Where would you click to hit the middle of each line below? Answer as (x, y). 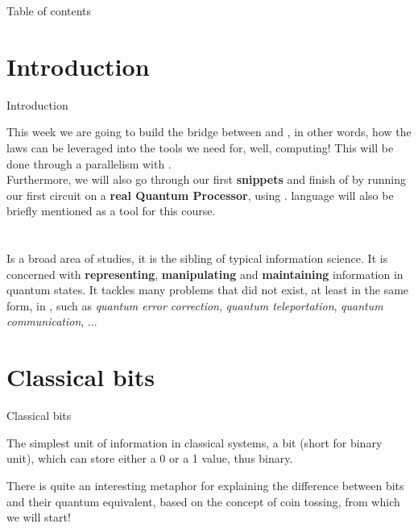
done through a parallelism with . (89, 163)
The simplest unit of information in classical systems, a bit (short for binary (195, 442)
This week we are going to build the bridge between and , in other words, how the (209, 132)
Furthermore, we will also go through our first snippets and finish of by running (206, 179)
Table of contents (49, 10)
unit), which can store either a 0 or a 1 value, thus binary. (150, 458)
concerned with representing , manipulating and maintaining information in (205, 274)
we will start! (39, 517)
